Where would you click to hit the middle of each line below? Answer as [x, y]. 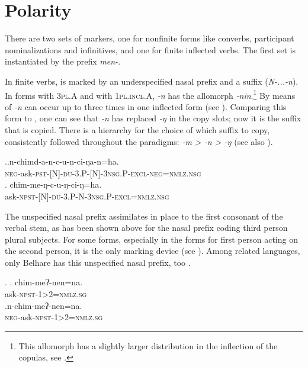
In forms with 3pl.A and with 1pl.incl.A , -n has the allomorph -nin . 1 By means [150, 94]
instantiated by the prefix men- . [63, 61]
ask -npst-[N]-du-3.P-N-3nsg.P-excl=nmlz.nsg [87, 196]
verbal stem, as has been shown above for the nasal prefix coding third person [146, 228]
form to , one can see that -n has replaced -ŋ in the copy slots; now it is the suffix [153, 118]
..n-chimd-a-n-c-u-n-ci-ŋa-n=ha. [62, 161]
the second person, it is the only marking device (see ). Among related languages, [153, 251]
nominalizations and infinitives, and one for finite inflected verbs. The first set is [150, 49]
